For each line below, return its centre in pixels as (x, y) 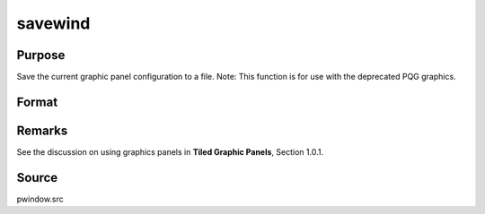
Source (37, 178)
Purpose (41, 55)
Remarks (42, 130)
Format (37, 102)
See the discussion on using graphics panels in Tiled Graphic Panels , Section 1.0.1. (170, 151)
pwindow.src (40, 199)
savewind (53, 23)
